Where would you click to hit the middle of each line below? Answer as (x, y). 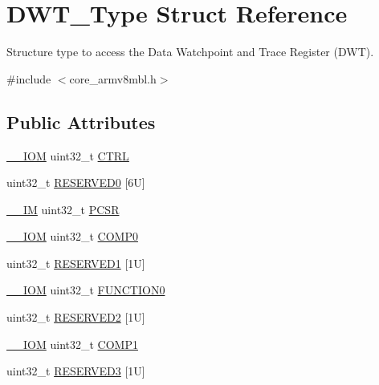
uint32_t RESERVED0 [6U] (76, 182)
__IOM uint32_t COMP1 (72, 344)
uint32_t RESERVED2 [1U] (76, 317)
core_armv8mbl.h (113, 78)
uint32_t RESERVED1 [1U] (76, 263)
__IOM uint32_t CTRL (68, 155)
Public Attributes (81, 122)
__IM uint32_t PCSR (63, 209)
